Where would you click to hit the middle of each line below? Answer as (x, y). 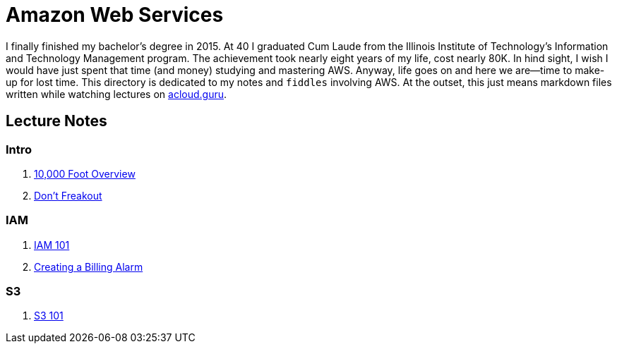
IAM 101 (52, 245)
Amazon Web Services (115, 15)
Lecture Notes (56, 121)
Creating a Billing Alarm (89, 267)
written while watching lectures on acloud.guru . (116, 94)
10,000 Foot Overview (85, 173)
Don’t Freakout (68, 195)
